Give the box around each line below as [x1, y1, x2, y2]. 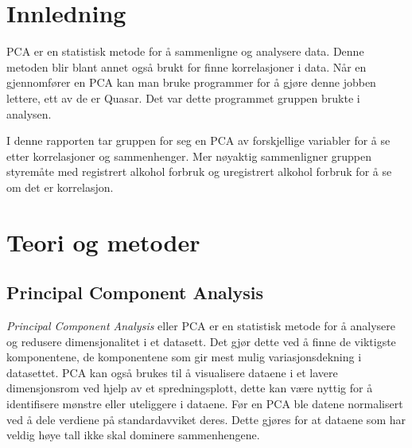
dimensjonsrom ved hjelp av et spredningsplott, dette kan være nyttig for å [6, 380, 373, 396]
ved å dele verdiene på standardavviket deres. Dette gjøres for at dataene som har [6, 411, 406, 427]
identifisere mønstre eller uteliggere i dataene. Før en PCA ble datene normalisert [6, 395, 403, 412]
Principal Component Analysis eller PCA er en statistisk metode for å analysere [6, 317, 395, 334]
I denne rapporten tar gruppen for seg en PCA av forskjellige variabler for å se [6, 132, 391, 149]
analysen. [6, 105, 52, 122]
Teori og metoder [6, 225, 200, 258]
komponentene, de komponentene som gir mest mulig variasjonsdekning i [6, 349, 362, 365]
